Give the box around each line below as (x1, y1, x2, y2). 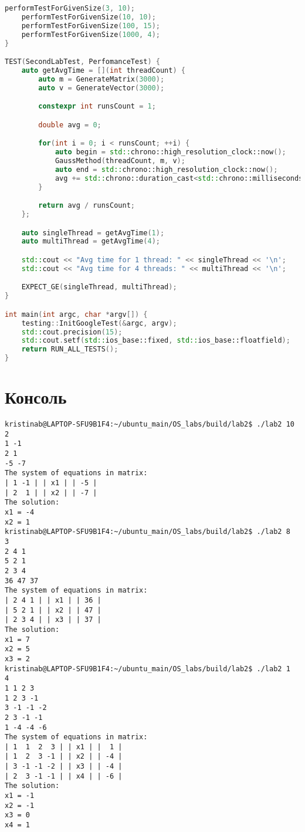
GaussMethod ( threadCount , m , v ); (55, 157, 185, 165)
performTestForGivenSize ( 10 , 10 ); (21, 12, 156, 21)
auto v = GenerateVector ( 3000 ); (38, 83, 165, 92)
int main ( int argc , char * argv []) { (5, 310, 148, 319)
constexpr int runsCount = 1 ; (38, 102, 156, 111)
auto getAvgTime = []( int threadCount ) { (21, 66, 185, 75)
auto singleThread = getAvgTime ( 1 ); (21, 228, 165, 237)
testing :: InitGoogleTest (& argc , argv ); (21, 319, 177, 327)
